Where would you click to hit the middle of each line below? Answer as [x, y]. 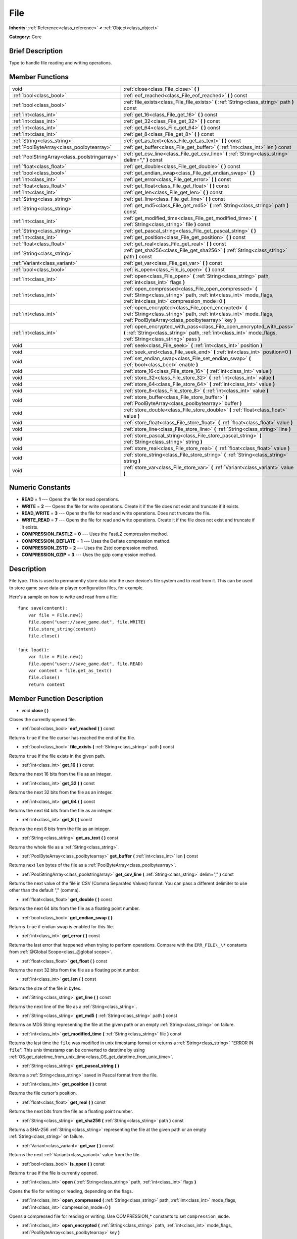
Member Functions [39, 77]
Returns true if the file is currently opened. [54, 1173]
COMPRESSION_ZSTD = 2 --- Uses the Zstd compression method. [90, 548]
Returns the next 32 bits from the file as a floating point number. [74, 970]
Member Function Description [56, 699]
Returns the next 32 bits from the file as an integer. [61, 792]
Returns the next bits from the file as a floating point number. [71, 1111]
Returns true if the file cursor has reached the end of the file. [72, 737]
